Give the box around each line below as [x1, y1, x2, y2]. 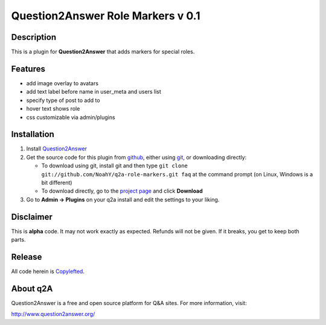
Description [11, 32, 57, 42]
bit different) [41, 179, 72, 186]
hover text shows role [26, 105, 80, 112]
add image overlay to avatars [26, 79, 99, 87]
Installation [11, 129, 54, 140]
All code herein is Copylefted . [11, 268, 85, 275]
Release [11, 251, 42, 262]
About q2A [11, 283, 53, 294]
